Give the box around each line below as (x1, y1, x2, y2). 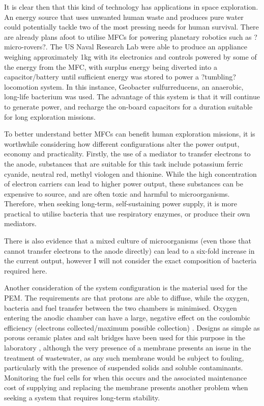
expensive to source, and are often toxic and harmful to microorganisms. (4, 188, 230, 199)
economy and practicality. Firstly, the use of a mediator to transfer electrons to (4, 148, 251, 159)
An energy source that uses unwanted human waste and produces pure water (4, 11, 244, 22)
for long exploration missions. (4, 111, 96, 122)
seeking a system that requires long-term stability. (4, 392, 160, 402)
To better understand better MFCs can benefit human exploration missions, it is (4, 128, 255, 139)
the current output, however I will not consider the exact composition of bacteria (4, 255, 257, 266)
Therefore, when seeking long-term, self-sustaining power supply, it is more (4, 198, 237, 209)
